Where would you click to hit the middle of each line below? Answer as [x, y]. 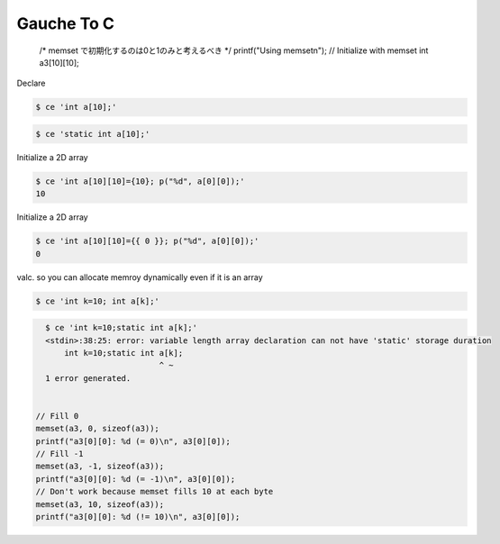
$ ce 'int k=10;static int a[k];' [122, 328]
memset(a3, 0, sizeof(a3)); [97, 429]
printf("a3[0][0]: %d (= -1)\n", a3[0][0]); [136, 479]
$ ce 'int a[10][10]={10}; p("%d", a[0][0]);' [140, 181]
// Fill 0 [57, 416]
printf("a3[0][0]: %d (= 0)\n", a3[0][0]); [133, 441]
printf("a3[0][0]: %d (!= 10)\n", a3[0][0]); [138, 517]
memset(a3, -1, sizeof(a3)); [100, 467]
